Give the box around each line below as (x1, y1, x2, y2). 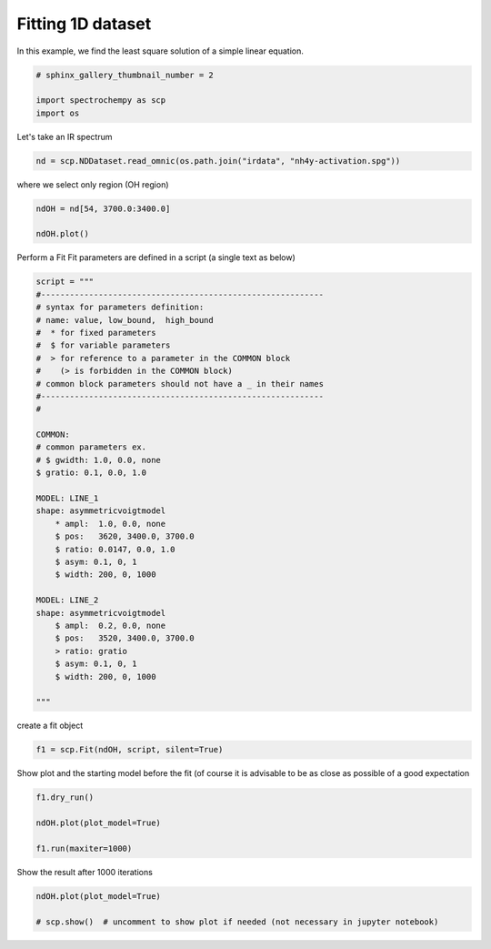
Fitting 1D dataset (16, 14, 152, 34)
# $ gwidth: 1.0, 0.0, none (35, 455, 161, 465)
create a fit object (16, 720, 84, 732)
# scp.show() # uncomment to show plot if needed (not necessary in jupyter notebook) (35, 916, 439, 927)
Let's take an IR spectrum (16, 131, 113, 142)
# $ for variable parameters (35, 340, 171, 350)
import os (35, 107, 80, 118)
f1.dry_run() (35, 793, 95, 803)
